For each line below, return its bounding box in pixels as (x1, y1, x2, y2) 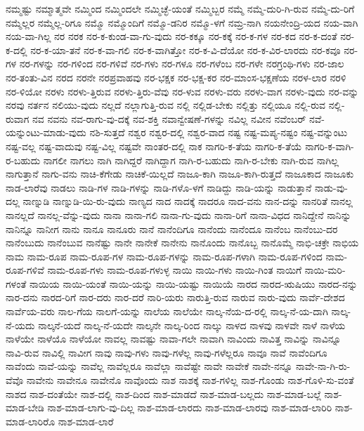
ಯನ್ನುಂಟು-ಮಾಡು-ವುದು (6, 125, 86, 140)
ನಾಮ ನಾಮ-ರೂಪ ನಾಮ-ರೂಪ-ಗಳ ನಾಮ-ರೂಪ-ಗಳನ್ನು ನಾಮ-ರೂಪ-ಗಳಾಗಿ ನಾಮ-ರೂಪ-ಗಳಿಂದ (6, 248, 323, 263)
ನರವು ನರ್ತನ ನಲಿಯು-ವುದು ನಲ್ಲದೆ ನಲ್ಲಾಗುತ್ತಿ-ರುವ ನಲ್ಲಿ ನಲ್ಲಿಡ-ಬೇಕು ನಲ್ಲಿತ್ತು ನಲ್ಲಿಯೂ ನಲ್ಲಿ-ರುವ (6, 98, 326, 112)
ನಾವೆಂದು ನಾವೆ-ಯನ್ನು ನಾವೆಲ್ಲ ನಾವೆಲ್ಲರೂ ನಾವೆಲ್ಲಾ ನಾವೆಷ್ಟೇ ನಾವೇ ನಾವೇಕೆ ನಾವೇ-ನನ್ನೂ (6, 359, 293, 373)
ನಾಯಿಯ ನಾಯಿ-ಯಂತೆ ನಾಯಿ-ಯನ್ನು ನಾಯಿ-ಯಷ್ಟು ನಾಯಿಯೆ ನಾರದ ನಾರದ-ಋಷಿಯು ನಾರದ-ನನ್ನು (30, 276, 358, 291)
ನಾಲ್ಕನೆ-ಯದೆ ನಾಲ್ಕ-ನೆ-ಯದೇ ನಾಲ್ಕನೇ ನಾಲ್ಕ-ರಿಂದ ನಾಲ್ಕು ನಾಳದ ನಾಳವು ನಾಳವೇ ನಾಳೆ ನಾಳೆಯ (38, 317, 346, 332)
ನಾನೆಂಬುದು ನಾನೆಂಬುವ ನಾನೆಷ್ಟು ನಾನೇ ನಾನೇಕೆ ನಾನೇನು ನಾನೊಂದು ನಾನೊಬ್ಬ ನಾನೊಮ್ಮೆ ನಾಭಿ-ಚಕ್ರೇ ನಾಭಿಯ (6, 235, 359, 250)
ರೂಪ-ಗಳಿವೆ (6, 263, 44, 277)
